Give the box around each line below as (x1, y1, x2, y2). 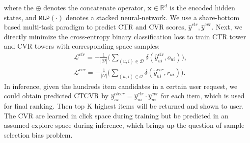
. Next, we (211, 22, 243, 32)
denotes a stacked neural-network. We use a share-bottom (66, 12, 240, 22)
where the (4, 2, 33, 12)
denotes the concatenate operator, (43, 2, 145, 12)
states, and (4, 12, 37, 22)
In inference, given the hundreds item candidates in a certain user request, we (4, 81, 238, 91)
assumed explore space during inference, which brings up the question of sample (4, 120, 245, 130)
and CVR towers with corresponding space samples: (4, 41, 160, 51)
